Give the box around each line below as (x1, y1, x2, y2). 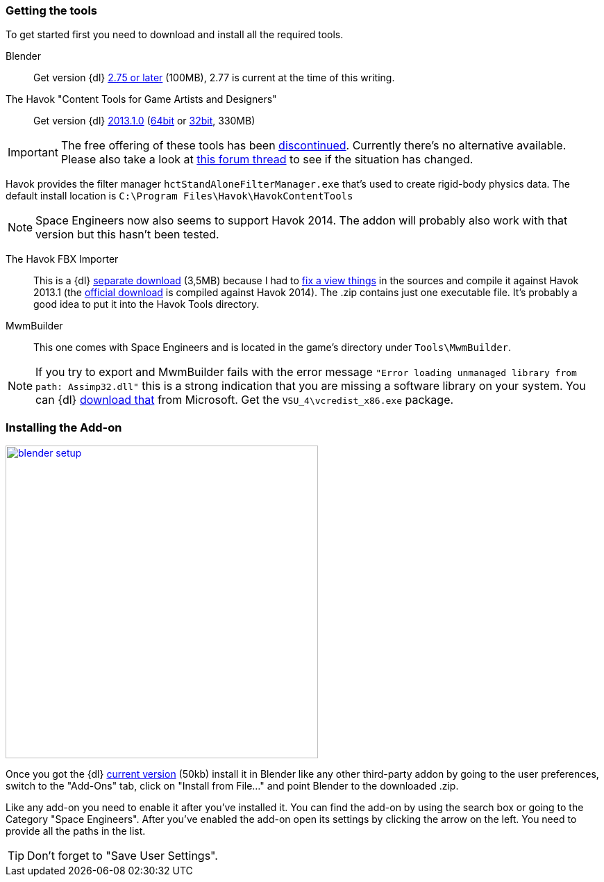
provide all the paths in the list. (6, 825, 146, 838)
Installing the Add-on (6, 420, 122, 434)
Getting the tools (6, 3, 97, 17)
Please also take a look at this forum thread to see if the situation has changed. (60, 152, 473, 167)
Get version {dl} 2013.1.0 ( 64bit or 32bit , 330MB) (33, 115, 255, 127)
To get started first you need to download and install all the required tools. (6, 28, 344, 41)
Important (8, 145, 58, 160)
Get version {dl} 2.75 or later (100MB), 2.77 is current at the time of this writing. (33, 72, 395, 84)
